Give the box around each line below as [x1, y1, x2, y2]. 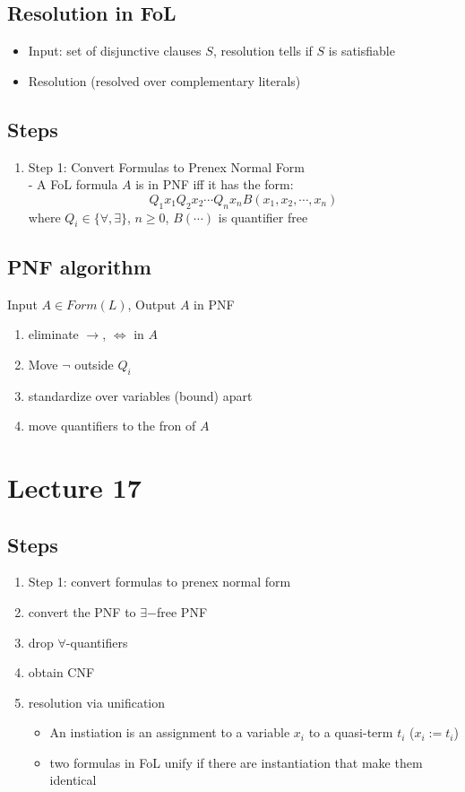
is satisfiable [328, 41, 395, 60]
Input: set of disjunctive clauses [28, 41, 202, 60]
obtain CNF [28, 663, 95, 682]
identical [49, 770, 97, 789]
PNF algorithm [7, 252, 151, 280]
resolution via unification [28, 692, 166, 711]
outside [74, 354, 114, 373]
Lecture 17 [7, 468, 142, 505]
